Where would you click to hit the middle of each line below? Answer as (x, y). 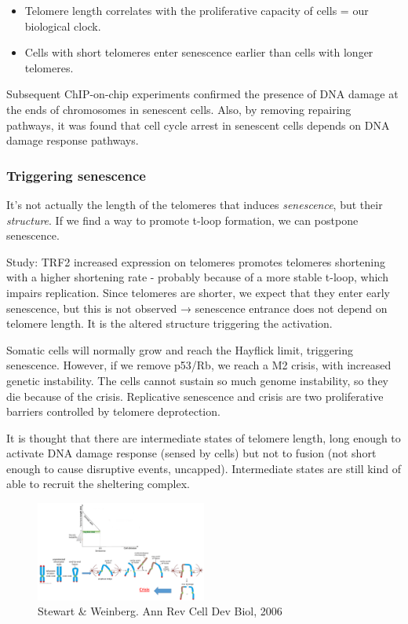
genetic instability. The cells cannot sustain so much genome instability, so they (198, 380)
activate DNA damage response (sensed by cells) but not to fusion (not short (191, 453)
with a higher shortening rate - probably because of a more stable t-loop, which (197, 277)
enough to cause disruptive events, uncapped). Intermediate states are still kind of (204, 468)
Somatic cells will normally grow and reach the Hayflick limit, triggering (180, 349)
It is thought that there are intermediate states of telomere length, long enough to (204, 437)
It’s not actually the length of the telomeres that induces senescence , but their (195, 204)
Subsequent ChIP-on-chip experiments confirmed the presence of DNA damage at (202, 94)
